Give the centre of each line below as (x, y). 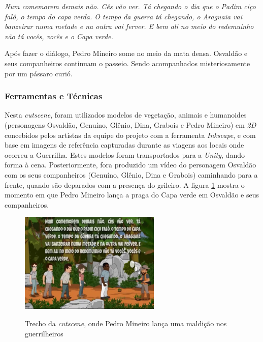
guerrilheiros (44, 333)
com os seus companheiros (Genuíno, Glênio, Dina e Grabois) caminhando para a (131, 174)
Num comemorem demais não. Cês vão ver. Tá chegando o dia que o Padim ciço (130, 6)
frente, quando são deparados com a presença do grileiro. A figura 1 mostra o (125, 184)
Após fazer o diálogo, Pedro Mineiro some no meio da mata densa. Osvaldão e (126, 53)
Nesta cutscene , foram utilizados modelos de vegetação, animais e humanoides (126, 115)
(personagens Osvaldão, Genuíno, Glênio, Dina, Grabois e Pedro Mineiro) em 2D (130, 124)
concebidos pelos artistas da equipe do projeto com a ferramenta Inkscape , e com (130, 135)
